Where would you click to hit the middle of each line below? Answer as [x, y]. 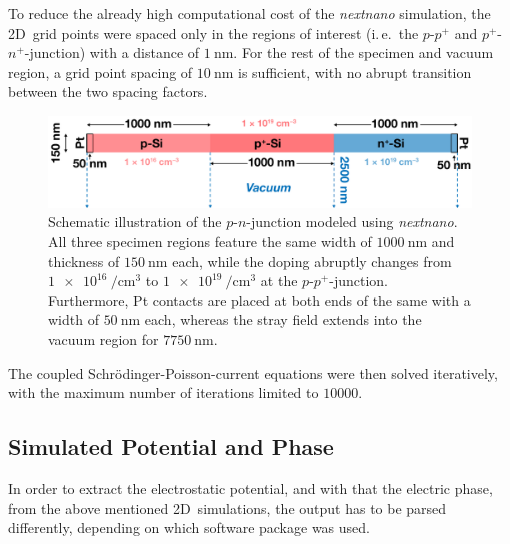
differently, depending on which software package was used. [189, 527]
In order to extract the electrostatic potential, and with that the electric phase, [250, 488]
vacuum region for [103, 339]
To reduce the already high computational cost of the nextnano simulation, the [249, 13]
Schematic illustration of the [135, 221]
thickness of [84, 260]
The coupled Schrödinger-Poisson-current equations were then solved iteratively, [253, 372]
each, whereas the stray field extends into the [283, 319]
